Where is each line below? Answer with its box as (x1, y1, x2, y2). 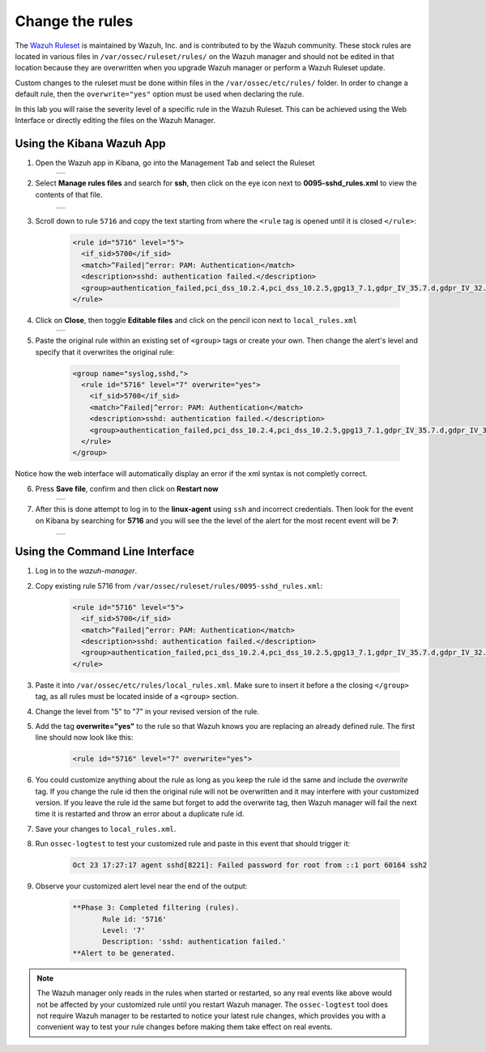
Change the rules (15, 12, 134, 30)
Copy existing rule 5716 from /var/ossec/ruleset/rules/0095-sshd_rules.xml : (35, 581, 323, 590)
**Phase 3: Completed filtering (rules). (72, 903, 240, 913)
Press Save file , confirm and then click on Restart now (35, 483, 219, 493)
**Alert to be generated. (72, 948, 176, 957)
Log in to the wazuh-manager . (35, 566, 138, 576)
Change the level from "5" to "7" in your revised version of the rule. (35, 706, 259, 716)
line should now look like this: (35, 733, 134, 743)
